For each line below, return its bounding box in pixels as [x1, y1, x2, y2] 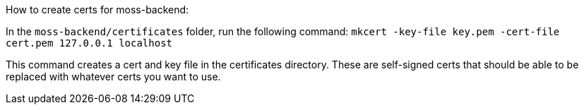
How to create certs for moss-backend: [6, 4, 189, 16]
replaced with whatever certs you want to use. [6, 71, 221, 82]
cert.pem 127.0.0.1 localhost [6, 37, 173, 49]
